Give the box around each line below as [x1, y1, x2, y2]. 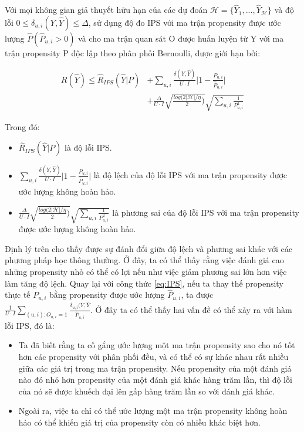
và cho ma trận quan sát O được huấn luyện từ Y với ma [78, 32, 284, 44]
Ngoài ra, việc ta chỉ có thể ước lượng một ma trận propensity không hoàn [18, 404, 288, 417]
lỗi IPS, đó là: [5, 319, 55, 331]
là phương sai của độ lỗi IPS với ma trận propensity [112, 206, 299, 218]
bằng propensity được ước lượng [49, 288, 165, 301]
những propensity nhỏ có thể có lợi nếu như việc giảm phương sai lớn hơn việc [5, 265, 287, 277]
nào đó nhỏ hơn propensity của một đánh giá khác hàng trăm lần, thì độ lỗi [18, 373, 292, 386]
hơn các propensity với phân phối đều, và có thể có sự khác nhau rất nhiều [18, 350, 289, 362]
